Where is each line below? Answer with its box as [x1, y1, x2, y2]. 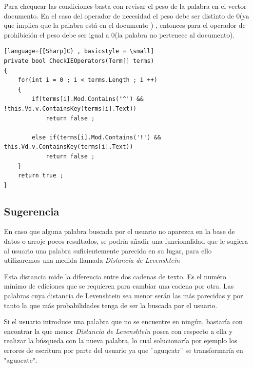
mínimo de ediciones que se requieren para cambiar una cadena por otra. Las [4, 281, 234, 291]
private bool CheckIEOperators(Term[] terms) [4, 57, 154, 64]
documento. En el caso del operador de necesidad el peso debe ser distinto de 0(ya [4, 10, 250, 20]
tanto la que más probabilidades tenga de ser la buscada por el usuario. [4, 300, 217, 310]
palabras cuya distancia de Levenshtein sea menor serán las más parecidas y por [4, 291, 243, 301]
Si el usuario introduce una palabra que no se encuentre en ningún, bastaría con [4, 316, 243, 327]
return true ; [18, 172, 63, 179]
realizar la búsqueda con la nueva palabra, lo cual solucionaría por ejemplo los [4, 335, 237, 346]
